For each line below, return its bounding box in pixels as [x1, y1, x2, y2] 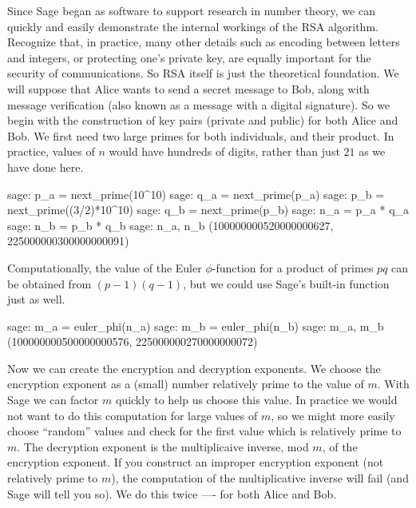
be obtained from [7, 275, 92, 292]
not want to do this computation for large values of [7, 407, 258, 423]
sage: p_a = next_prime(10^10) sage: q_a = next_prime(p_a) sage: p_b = [7, 185, 385, 202]
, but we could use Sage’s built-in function [183, 275, 390, 292]
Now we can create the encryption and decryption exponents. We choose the [7, 359, 381, 376]
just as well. [7, 291, 65, 308]
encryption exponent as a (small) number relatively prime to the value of [7, 375, 364, 392]
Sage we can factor [7, 391, 99, 408]
